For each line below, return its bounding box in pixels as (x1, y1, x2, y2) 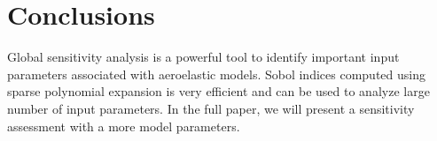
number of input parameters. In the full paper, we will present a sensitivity (7, 99, 415, 117)
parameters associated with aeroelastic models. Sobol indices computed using (7, 64, 425, 83)
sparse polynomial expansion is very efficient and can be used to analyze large (7, 82, 430, 100)
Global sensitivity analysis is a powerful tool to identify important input (7, 48, 400, 66)
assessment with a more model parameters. (7, 116, 240, 135)
